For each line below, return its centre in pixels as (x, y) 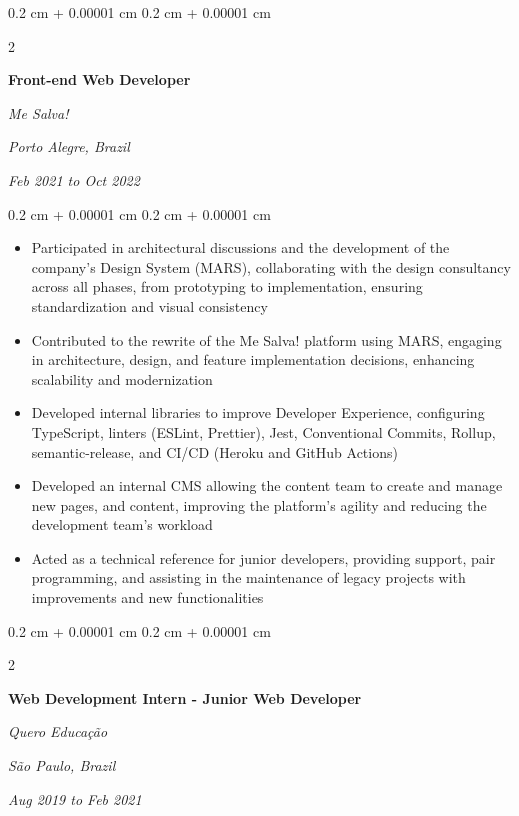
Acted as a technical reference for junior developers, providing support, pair (263, 557)
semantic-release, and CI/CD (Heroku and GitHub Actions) (214, 451)
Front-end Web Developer (99, 79)
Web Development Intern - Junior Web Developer (185, 697)
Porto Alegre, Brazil (69, 146)
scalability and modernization (122, 378)
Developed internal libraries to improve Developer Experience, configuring (258, 412)
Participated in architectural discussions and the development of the (240, 247)
